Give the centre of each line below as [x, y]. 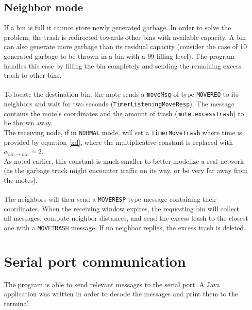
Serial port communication [95, 261]
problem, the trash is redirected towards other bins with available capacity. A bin [125, 37]
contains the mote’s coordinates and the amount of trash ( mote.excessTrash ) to [124, 113]
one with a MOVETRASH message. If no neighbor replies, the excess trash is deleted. [125, 227]
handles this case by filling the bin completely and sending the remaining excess [123, 65]
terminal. [17, 303]
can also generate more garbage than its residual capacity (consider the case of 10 [126, 46]
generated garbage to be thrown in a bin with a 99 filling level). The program [119, 56]
